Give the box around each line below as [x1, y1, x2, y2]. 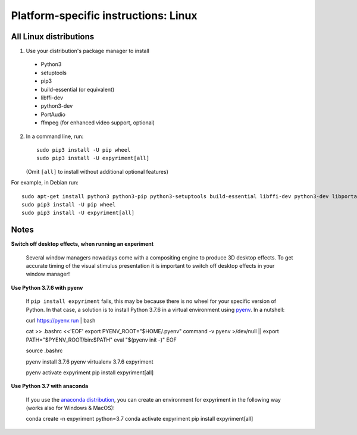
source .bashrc [26, 347, 63, 354]
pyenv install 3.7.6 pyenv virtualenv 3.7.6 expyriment [26, 358, 154, 365]
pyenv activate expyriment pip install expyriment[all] [26, 369, 154, 376]
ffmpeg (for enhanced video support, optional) [40, 119, 155, 126]
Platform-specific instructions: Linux [11, 9, 198, 22]
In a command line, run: [26, 133, 84, 140]
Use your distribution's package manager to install [26, 48, 150, 55]
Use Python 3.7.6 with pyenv [11, 284, 83, 291]
